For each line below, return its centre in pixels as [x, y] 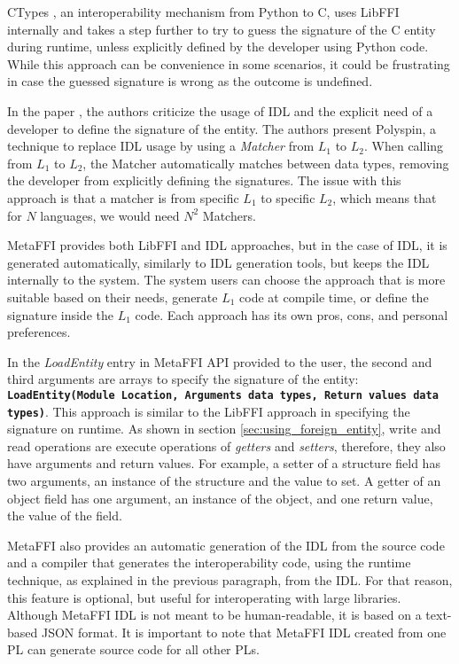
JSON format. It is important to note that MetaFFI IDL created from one [244, 632]
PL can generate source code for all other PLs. [133, 649]
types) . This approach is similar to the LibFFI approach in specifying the [209, 411]
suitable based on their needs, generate [113, 297]
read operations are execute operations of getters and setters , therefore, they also [226, 445]
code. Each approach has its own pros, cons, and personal [292, 314]
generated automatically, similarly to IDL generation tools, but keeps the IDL [218, 262]
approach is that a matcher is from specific [123, 197]
